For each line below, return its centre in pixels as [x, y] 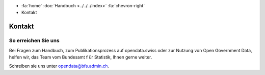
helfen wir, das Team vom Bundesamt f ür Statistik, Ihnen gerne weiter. [80, 57]
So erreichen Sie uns [34, 40]
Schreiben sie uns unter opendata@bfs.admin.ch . [59, 66]
